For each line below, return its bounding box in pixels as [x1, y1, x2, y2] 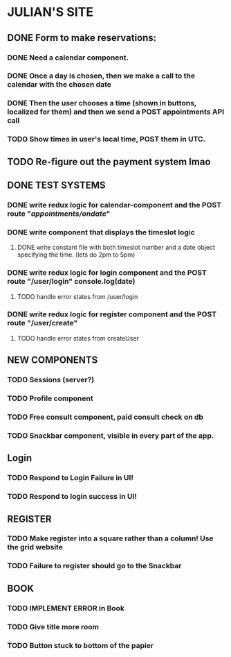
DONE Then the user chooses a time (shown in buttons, [7, 99, 197, 108]
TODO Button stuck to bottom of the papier [7, 640, 154, 650]
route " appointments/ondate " [7, 209, 111, 219]
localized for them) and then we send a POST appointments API [7, 107, 225, 117]
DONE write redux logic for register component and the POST [7, 309, 216, 319]
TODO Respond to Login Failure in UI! [7, 473, 133, 483]
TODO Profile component [7, 393, 93, 403]
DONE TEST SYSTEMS [7, 180, 106, 191]
